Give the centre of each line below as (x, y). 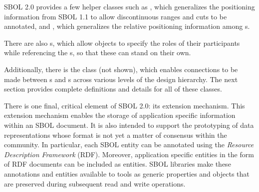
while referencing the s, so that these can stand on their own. (98, 52)
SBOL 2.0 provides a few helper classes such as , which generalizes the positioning (129, 6)
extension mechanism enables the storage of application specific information (120, 115)
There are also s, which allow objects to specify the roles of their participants (122, 43)
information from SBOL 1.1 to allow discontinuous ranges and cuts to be (116, 16)
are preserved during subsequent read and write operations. (95, 183)
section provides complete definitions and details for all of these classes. (113, 89)
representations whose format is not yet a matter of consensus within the (116, 135)
